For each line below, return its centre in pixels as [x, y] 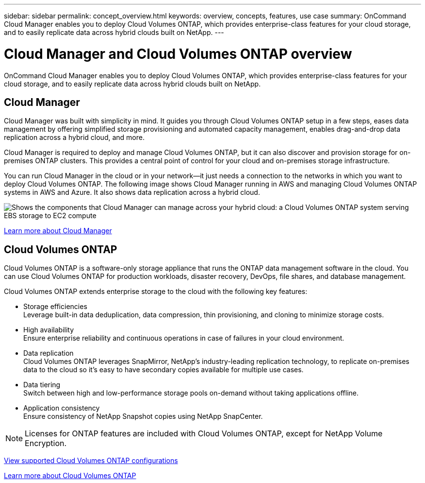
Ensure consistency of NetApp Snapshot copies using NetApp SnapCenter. [143, 416]
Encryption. [46, 443]
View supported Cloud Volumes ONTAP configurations [91, 461]
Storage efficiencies [55, 307]
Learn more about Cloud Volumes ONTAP [70, 476]
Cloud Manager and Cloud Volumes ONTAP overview [178, 54]
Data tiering [42, 385]
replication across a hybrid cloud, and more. [74, 138]
